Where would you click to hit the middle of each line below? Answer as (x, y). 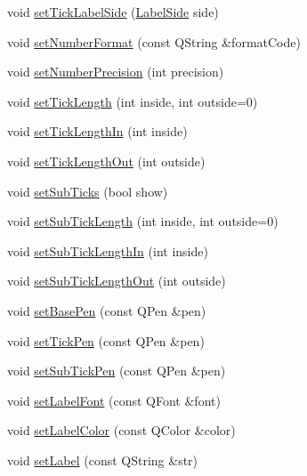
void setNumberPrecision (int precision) (116, 72)
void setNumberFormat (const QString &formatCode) (154, 41)
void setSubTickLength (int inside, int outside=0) (143, 221)
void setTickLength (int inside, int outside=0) (133, 101)
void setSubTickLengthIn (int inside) (108, 250)
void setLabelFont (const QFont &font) (114, 400)
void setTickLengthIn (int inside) (97, 131)
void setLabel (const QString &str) (103, 460)
